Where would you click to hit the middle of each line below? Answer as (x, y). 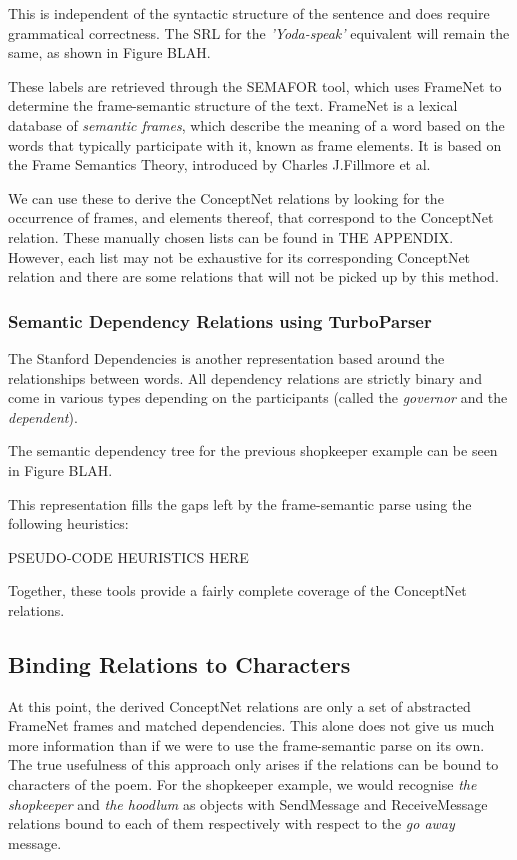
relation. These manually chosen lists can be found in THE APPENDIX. (231, 236)
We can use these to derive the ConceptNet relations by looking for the (226, 197)
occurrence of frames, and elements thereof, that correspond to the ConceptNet (251, 217)
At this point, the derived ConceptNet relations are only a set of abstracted (239, 705)
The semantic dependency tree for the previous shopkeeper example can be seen (253, 450)
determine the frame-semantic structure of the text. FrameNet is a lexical (233, 105)
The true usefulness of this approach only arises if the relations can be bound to (253, 764)
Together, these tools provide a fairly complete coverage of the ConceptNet (237, 590)
